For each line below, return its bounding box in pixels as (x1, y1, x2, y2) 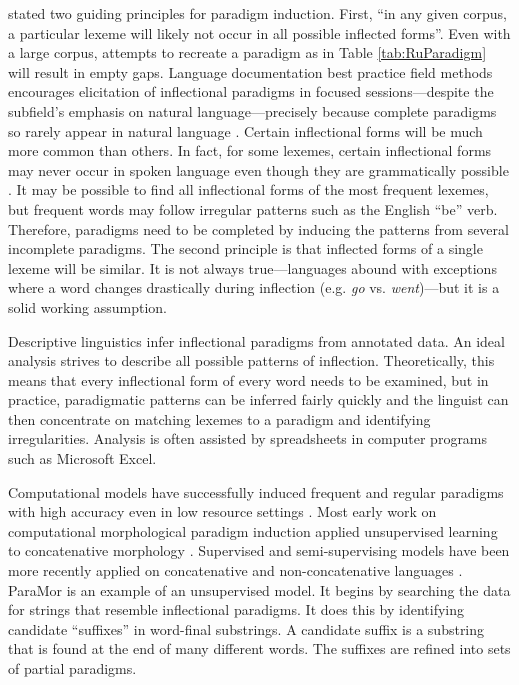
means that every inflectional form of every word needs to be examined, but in (8, 369, 489, 390)
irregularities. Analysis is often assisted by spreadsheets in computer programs (8, 428, 488, 449)
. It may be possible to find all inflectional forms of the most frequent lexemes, (8, 179, 489, 200)
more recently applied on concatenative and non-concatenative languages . (8, 560, 463, 581)
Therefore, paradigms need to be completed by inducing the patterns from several (8, 218, 509, 239)
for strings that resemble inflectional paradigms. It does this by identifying (8, 599, 465, 620)
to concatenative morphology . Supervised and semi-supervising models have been (8, 540, 510, 561)
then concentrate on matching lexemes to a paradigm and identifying (8, 408, 431, 429)
